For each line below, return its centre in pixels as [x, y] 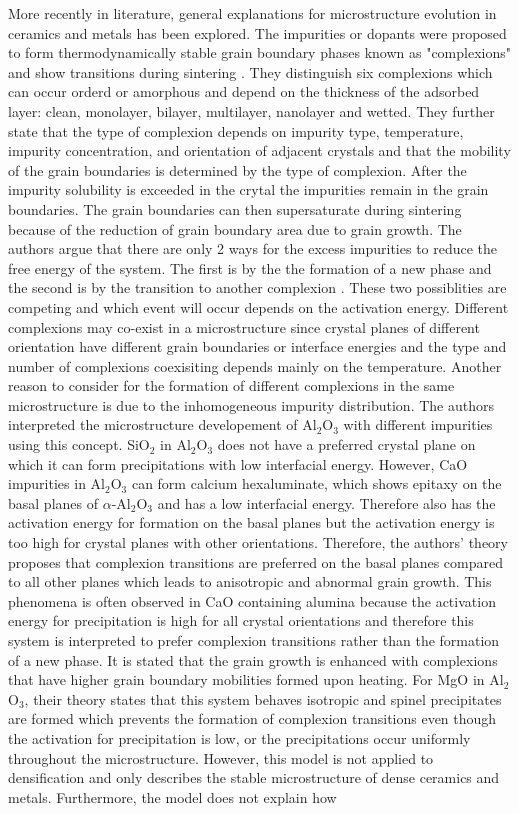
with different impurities [418, 424]
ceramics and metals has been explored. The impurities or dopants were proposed [257, 32]
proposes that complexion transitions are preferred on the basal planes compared [256, 561]
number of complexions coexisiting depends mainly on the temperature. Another [255, 365]
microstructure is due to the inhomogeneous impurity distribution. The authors [251, 404]
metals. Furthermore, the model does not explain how [172, 796]
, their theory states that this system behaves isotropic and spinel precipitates [263, 698]
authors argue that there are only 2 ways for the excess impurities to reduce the [253, 248]
